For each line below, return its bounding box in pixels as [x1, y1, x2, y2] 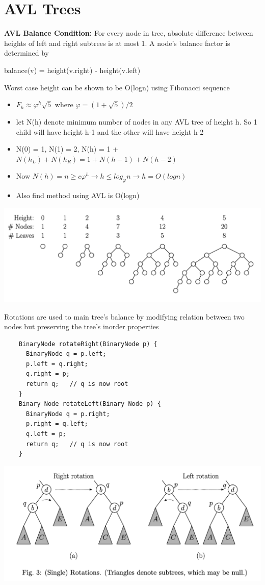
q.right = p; [25, 370, 70, 378]
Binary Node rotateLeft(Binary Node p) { [18, 400, 161, 408]
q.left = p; [25, 430, 66, 438]
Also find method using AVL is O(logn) [16, 190, 140, 201]
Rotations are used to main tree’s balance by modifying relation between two [4, 311, 245, 322]
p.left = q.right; [25, 360, 88, 368]
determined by [4, 47, 49, 58]
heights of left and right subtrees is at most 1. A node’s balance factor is [4, 37, 230, 48]
